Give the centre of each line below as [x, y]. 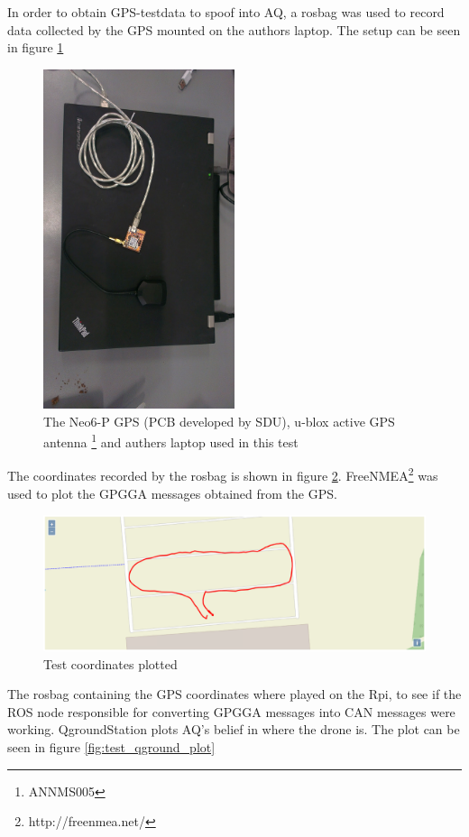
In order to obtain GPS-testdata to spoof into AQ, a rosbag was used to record [226, 12]
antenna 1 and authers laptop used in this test [171, 441]
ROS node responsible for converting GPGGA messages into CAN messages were [231, 711]
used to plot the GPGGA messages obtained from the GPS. [172, 493]
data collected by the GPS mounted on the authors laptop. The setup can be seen [234, 29]
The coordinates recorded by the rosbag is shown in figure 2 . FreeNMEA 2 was [223, 474]
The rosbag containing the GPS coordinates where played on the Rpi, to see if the [234, 694]
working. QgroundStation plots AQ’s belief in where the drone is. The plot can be [234, 729]
